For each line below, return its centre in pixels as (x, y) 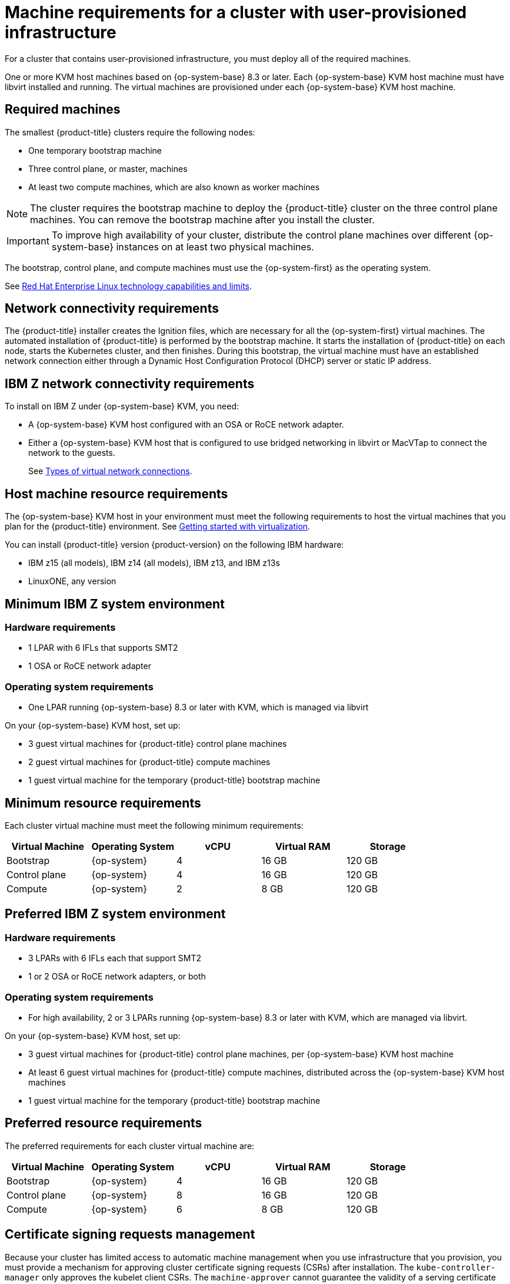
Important (28, 241)
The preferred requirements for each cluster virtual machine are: (130, 1146)
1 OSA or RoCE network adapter (90, 666)
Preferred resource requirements (104, 1123)
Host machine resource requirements (116, 494)
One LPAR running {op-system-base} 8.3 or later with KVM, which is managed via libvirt (199, 707)
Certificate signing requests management (130, 1235)
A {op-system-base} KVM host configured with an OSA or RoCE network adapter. (186, 425)
